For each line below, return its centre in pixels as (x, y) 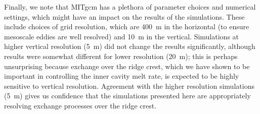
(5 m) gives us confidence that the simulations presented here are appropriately (127, 96)
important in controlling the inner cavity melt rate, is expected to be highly (122, 76)
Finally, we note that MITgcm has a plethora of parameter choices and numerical (130, 7)
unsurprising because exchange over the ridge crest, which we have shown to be (127, 66)
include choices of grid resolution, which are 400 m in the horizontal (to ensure (127, 26)
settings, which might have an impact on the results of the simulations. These (124, 16)
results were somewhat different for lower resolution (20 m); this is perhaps (121, 56)
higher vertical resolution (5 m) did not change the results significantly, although (130, 46)
